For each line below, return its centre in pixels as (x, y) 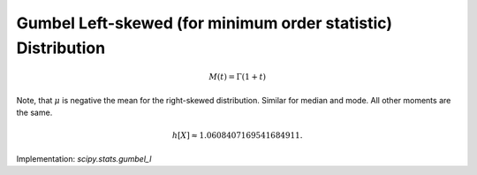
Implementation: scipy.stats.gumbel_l (84, 158)
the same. (34, 112)
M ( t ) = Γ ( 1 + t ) (238, 77)
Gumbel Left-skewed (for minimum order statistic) (204, 23)
